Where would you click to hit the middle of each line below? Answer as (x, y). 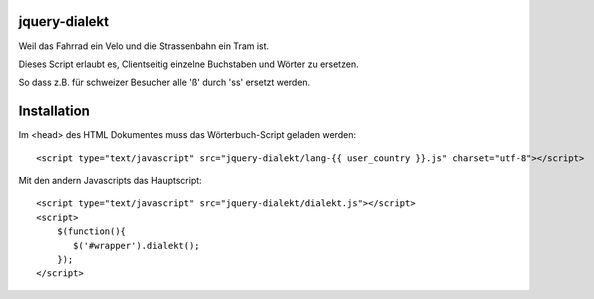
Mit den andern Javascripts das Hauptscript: (110, 180)
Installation (54, 111)
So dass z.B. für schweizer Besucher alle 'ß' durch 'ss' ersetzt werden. (164, 82)
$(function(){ (91, 231)
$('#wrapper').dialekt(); (136, 245)
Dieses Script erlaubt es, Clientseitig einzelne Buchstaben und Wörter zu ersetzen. (188, 64)
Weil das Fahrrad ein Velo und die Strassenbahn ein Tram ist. (144, 46)
